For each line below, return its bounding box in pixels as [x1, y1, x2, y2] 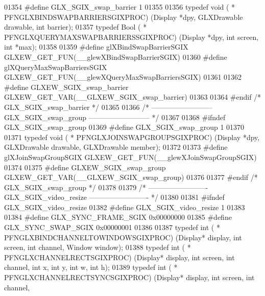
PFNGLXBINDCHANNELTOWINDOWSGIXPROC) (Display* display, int [4, 232, 242, 242]
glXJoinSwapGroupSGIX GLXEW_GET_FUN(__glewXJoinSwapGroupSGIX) [4, 151, 257, 162]
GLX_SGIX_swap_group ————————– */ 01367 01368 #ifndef [4, 111, 226, 122]
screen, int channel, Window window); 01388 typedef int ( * [4, 242, 191, 253]
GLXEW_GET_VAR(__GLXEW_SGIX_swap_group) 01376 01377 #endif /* [4, 172, 258, 183]
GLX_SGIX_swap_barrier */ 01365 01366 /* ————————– [4, 101, 212, 112]
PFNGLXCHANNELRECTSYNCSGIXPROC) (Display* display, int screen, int [4, 272, 255, 283]
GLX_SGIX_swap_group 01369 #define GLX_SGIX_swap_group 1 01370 [4, 122, 245, 132]
